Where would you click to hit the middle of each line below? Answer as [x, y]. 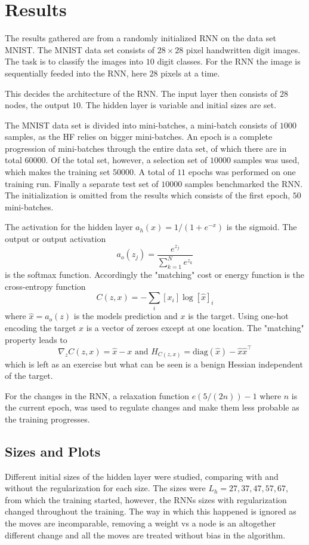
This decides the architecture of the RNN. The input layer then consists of [141, 93]
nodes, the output [37, 105]
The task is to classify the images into [74, 61]
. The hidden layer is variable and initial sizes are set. [179, 105]
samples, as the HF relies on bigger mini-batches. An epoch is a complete [139, 137]
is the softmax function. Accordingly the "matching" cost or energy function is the [155, 274]
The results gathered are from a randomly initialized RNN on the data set [140, 38]
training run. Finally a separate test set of [82, 183]
